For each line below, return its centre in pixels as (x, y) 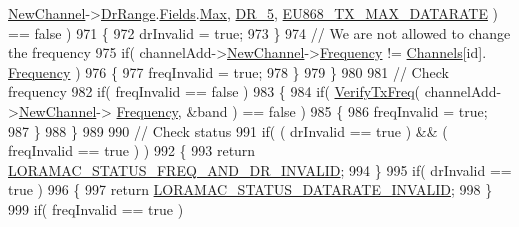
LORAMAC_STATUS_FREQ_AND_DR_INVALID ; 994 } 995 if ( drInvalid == (260, 169)
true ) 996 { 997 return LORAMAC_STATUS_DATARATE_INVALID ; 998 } (250, 189)
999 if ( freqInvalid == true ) (96, 208)
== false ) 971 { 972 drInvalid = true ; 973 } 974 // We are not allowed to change (259, 32)
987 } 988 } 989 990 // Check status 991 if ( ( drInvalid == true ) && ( (228, 130)
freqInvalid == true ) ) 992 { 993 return (132, 150)
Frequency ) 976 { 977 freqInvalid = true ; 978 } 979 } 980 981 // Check (228, 71)
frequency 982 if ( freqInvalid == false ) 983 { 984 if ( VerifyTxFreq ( (214, 91)
